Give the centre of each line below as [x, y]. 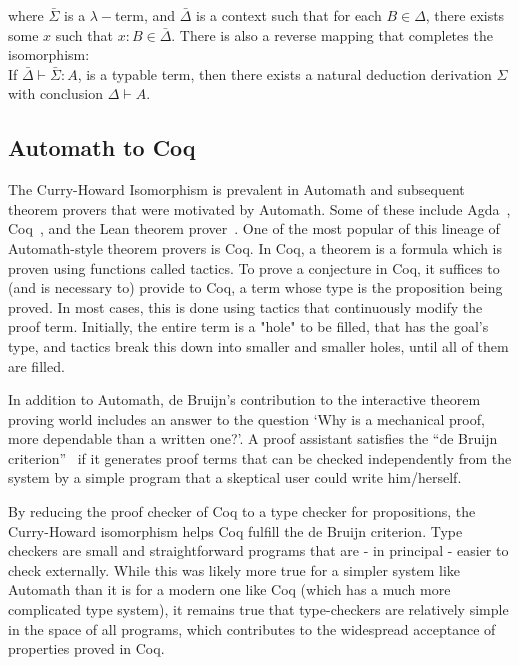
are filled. [36, 365]
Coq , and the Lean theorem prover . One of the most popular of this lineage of [254, 228]
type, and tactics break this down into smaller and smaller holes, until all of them [258, 345]
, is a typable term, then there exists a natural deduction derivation [284, 73]
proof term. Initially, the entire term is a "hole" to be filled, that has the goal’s [248, 326]
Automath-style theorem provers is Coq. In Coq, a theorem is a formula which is [255, 247]
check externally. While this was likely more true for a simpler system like [234, 569]
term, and [145, 15]
